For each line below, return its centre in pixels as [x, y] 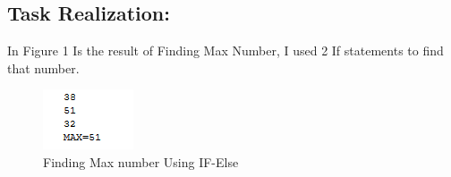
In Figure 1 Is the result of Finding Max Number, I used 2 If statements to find [225, 51]
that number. [43, 67]
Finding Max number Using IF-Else [141, 161]
